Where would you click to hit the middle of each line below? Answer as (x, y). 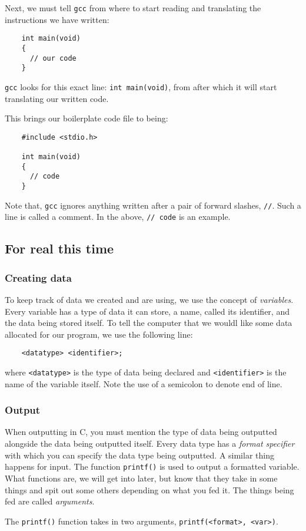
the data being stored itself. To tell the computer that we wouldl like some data (149, 323)
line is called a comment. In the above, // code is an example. (118, 217)
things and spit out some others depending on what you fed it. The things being (149, 489)
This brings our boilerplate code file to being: (87, 118)
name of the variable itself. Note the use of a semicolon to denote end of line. (144, 383)
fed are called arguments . (50, 501)
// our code (53, 58)
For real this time (59, 248)
